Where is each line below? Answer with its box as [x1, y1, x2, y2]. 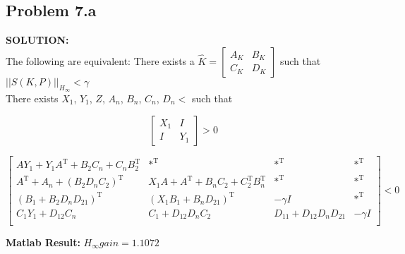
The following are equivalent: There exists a [6, 53, 195, 68]
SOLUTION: [6, 32, 69, 47]
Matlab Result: [6, 234, 80, 249]
